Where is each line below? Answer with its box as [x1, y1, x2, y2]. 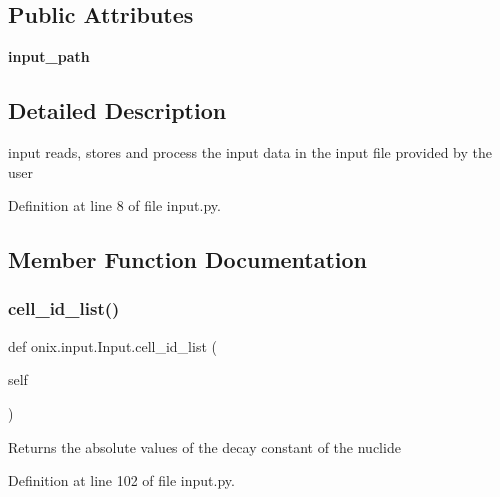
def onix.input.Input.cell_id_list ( [8, 335, 217, 356]
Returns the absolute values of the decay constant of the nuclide [8, 436, 401, 457]
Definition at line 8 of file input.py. [8, 195, 221, 216]
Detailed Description [8, 95, 227, 126]
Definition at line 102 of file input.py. [8, 470, 235, 491]
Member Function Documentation [8, 244, 368, 275]
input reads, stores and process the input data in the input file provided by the [8, 142, 492, 162]
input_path [8, 46, 90, 67]
